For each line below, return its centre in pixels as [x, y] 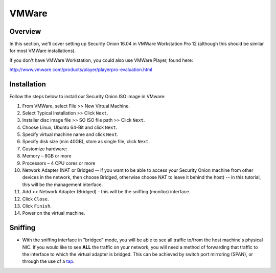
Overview [25, 31]
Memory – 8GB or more [47, 156]
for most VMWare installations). [43, 51]
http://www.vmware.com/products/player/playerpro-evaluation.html [81, 70]
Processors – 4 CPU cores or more [59, 163]
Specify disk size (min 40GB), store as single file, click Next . [86, 142]
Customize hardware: [45, 149]
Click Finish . [37, 206]
